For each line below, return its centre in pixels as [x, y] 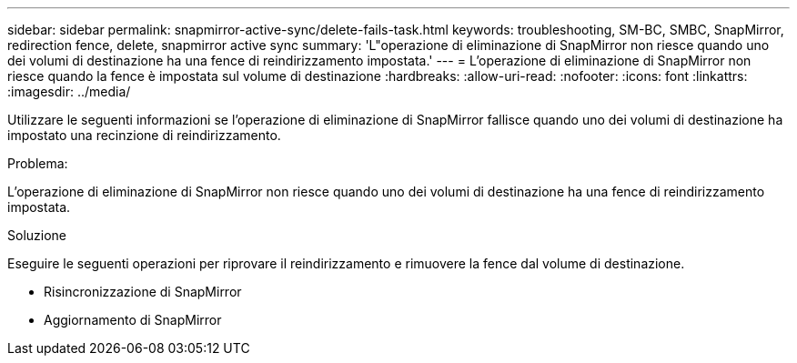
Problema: [38, 163]
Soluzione [37, 235]
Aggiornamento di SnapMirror [133, 320]
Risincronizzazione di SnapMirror [143, 292]
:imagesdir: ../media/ [69, 91]
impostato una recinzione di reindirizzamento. [144, 135]
